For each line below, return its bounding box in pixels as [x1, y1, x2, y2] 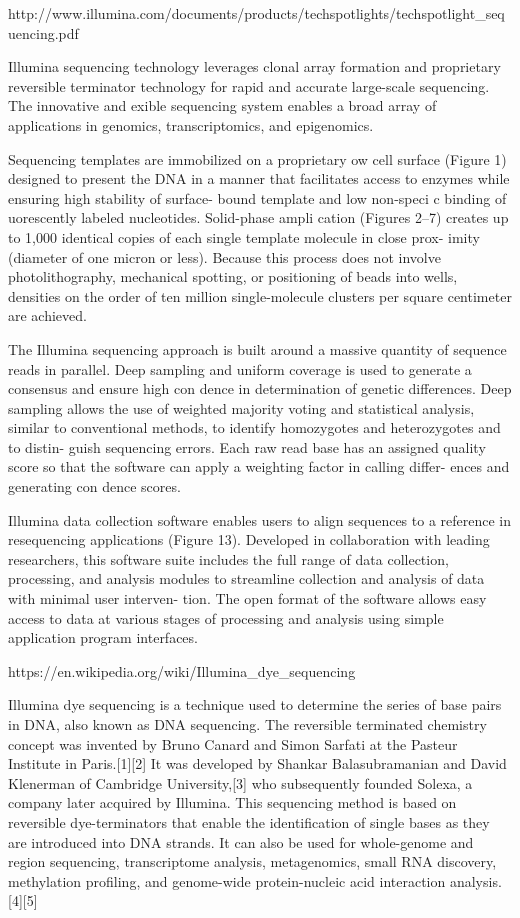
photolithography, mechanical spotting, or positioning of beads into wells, [8, 266, 458, 287]
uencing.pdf [8, 22, 79, 43]
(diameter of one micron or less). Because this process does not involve [8, 246, 441, 267]
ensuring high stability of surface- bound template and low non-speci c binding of [8, 187, 507, 208]
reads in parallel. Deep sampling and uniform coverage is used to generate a [8, 358, 472, 379]
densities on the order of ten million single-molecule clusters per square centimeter [8, 285, 512, 306]
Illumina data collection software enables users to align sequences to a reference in [8, 509, 512, 530]
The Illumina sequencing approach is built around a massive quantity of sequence [8, 338, 507, 359]
